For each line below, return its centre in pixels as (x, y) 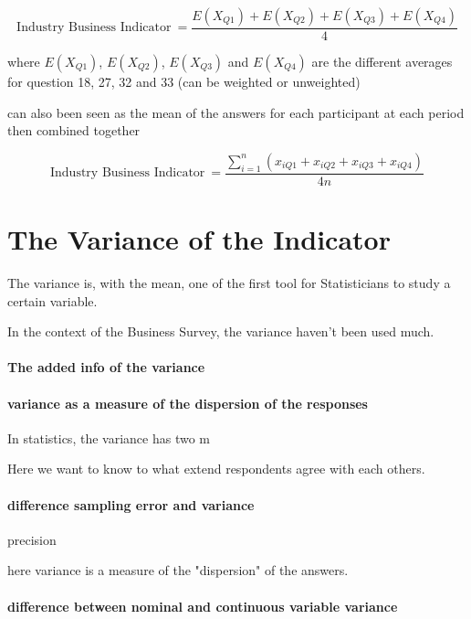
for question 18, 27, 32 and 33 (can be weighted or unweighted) (184, 82)
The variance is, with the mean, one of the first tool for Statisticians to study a (229, 282)
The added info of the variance (106, 367)
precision (32, 539)
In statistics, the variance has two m (109, 438)
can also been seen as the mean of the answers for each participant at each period (236, 112)
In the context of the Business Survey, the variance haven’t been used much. (221, 331)
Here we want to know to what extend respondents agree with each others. (216, 469)
